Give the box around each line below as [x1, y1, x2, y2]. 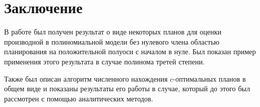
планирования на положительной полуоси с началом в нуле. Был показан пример [4, 46, 256, 57]
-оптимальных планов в [173, 73, 246, 84]
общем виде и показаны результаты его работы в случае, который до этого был [4, 83, 250, 94]
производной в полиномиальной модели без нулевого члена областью [4, 36, 220, 47]
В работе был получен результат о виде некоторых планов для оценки [4, 26, 222, 37]
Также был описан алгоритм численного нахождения [4, 73, 168, 84]
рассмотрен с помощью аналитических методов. [4, 93, 153, 103]
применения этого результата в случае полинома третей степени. [4, 56, 205, 66]
